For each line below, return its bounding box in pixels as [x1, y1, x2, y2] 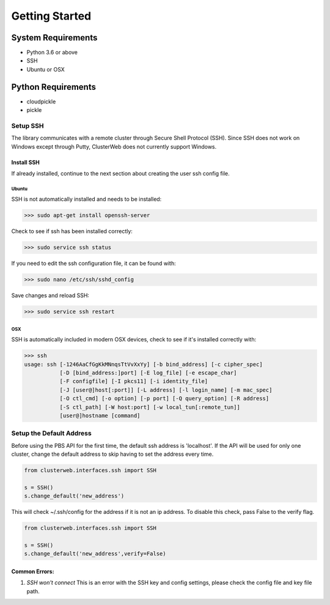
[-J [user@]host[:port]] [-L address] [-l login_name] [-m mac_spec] [59, 386, 273, 393]
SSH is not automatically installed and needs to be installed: [11, 196, 162, 203]
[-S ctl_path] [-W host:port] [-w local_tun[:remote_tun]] [59, 404, 241, 410]
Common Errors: [11, 568, 54, 575]
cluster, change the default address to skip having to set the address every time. [11, 450, 214, 458]
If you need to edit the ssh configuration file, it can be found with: [11, 260, 177, 267]
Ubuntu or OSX [26, 65, 65, 73]
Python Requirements [11, 81, 96, 92]
